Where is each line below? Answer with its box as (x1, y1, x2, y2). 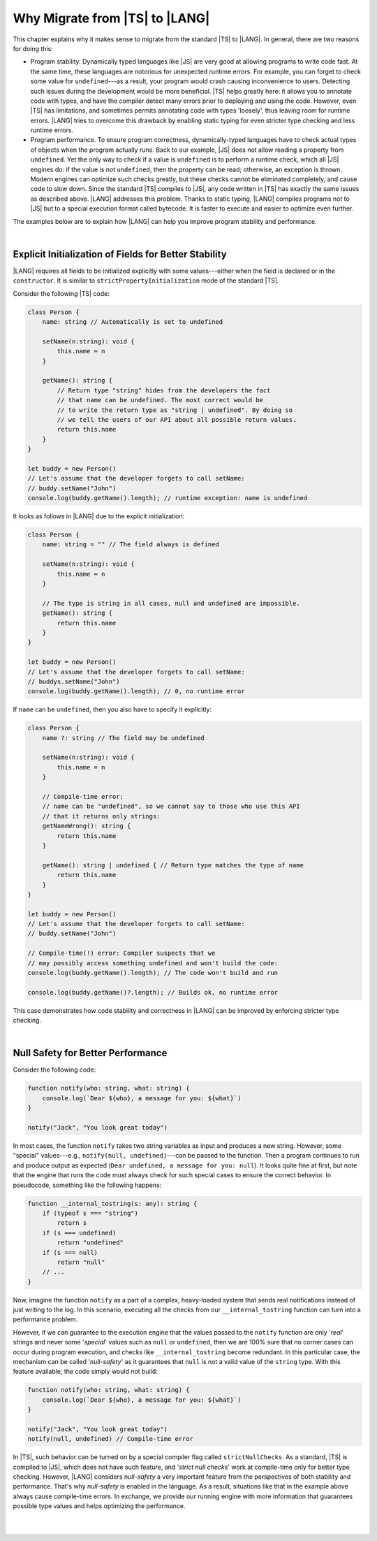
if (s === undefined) (42, 1228, 117, 1237)
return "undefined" (57, 1239, 124, 1247)
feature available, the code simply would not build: (13, 1368, 158, 1376)
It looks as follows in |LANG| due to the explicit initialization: (13, 512, 185, 520)
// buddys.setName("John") (27, 677, 120, 686)
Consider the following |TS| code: (13, 289, 110, 297)
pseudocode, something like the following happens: (13, 1181, 162, 1189)
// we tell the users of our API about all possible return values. (57, 416, 297, 423)
